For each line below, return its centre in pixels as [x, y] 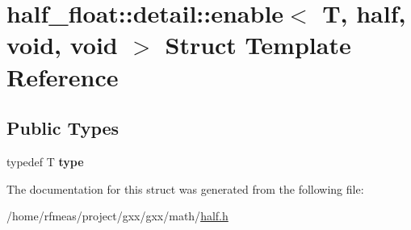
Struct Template [258, 45]
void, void [62, 45]
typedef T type [45, 161]
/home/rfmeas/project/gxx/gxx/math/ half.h [117, 216]
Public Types [63, 128]
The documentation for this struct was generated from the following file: [185, 188]
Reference [63, 76]
